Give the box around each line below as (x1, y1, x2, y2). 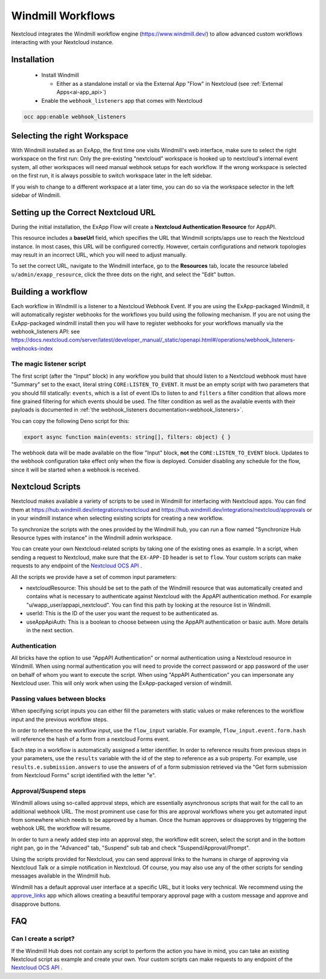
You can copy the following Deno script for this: (11, 417, 130, 424)
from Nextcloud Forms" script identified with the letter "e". (11, 772, 156, 779)
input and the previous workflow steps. (11, 716, 109, 723)
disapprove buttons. (11, 900, 62, 908)
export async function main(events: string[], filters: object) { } (24, 433, 231, 441)
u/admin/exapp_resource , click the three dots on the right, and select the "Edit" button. (11, 271, 235, 278)
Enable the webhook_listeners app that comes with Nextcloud (41, 97, 203, 104)
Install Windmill (41, 71, 80, 79)
